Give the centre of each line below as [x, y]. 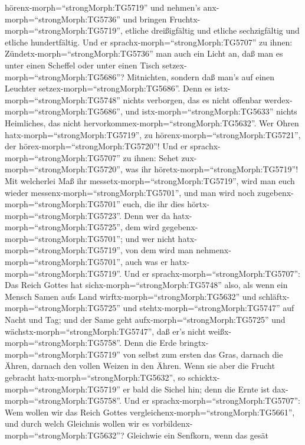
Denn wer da [147, 215]
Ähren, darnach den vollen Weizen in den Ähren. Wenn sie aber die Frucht [140, 366]
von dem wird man [159, 250]
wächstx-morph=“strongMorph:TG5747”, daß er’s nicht [105, 331]
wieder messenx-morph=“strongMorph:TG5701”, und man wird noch [130, 192]
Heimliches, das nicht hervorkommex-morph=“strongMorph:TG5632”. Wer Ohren [152, 122]
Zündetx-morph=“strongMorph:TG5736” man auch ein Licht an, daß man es [144, 53]
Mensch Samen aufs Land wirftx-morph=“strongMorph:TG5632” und [131, 296]
